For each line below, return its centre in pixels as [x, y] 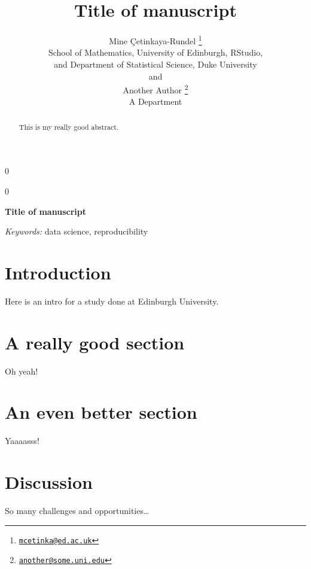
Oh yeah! [22, 371]
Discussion [49, 482]
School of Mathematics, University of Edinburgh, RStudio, [155, 52]
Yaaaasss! [22, 441]
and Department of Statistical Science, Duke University [155, 64]
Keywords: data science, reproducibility [77, 231]
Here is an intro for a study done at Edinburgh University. [112, 301]
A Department [155, 101]
